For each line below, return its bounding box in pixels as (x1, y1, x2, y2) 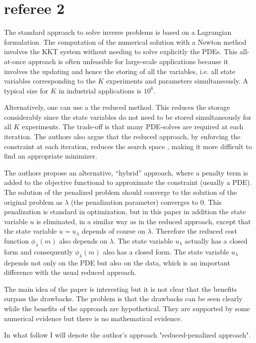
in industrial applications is (59, 85, 142, 95)
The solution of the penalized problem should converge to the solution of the (4, 187, 237, 197)
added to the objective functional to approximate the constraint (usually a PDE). (4, 177, 252, 187)
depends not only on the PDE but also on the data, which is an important (4, 257, 230, 267)
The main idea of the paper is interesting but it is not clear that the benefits (4, 283, 237, 294)
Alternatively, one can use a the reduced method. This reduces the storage (4, 102, 230, 112)
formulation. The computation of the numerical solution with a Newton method (4, 36, 247, 47)
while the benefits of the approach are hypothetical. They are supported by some (4, 303, 250, 313)
